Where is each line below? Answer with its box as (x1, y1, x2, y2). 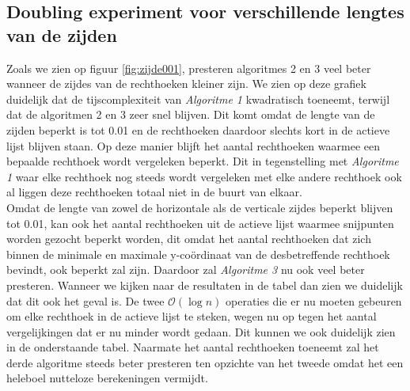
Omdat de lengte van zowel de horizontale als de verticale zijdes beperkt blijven (6, 199, 393, 215)
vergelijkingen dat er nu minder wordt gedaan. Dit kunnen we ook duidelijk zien (6, 323, 396, 340)
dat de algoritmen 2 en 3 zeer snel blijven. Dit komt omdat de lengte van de (6, 106, 375, 123)
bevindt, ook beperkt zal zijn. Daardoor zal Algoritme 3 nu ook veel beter (6, 261, 365, 278)
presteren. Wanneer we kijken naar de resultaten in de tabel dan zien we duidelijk (6, 276, 403, 293)
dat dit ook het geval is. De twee (6, 292, 165, 309)
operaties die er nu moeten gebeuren (226, 292, 402, 309)
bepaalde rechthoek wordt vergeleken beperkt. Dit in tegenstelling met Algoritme (6, 153, 399, 169)
